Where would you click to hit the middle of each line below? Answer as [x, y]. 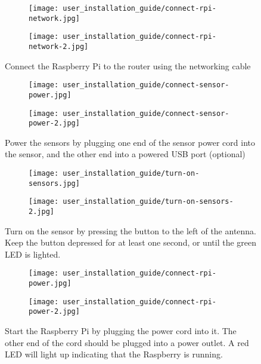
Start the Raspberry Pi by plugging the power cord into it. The [121, 331]
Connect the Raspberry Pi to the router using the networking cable [128, 65]
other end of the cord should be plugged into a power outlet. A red [127, 342]
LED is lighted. [33, 254]
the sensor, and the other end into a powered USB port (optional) [125, 154]
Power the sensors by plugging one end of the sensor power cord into [130, 142]
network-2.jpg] [59, 46]
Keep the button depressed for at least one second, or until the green [131, 242]
